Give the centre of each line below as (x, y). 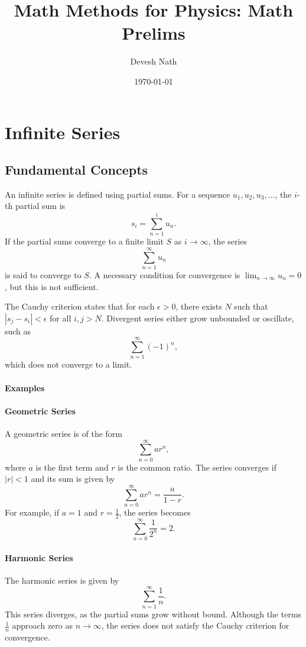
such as (18, 331)
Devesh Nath (154, 61)
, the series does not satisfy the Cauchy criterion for (195, 625)
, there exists (199, 306)
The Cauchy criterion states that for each (80, 306)
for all (61, 318)
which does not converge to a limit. (69, 364)
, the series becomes (155, 512)
